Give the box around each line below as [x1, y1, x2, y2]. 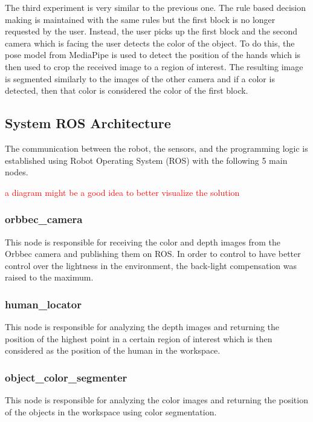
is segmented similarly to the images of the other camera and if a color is [5, 72, 275, 85]
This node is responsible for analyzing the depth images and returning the [5, 320, 280, 333]
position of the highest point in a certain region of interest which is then [5, 332, 273, 345]
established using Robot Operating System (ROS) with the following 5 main [5, 154, 288, 166]
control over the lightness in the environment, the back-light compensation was [5, 259, 297, 271]
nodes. [5, 166, 28, 178]
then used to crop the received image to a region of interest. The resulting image [5, 60, 303, 73]
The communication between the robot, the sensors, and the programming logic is [5, 141, 308, 154]
